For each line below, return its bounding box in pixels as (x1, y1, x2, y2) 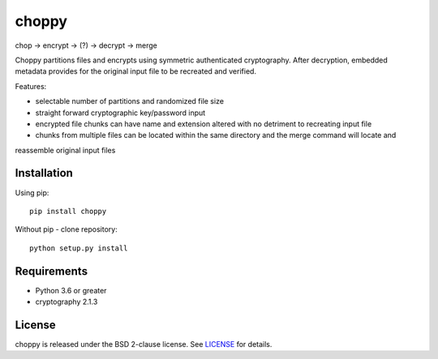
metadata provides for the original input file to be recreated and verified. (15, 66, 257, 76)
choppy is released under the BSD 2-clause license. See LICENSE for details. (15, 339, 273, 348)
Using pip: (15, 187, 49, 198)
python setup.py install (29, 243, 128, 253)
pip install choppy (29, 207, 107, 216)
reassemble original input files (15, 145, 116, 155)
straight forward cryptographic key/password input (35, 108, 206, 118)
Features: (15, 81, 47, 91)
